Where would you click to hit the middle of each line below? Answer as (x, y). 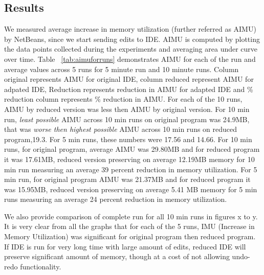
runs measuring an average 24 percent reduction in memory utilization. (116, 199)
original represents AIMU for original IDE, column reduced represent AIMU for (129, 79)
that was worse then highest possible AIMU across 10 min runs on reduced (121, 129)
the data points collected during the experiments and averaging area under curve (131, 49)
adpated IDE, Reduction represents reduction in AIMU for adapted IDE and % (129, 89)
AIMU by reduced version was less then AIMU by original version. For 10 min (127, 109)
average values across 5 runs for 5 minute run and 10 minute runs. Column (122, 69)
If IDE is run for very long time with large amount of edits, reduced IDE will (125, 246)
